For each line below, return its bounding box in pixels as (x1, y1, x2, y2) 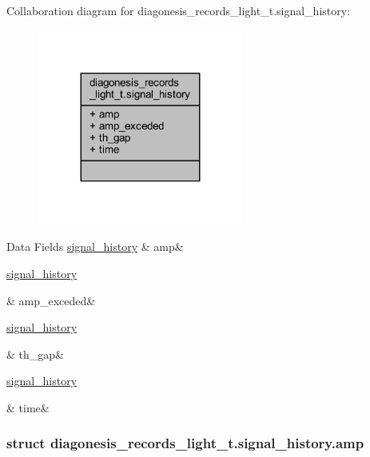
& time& (6, 399, 50, 415)
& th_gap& (6, 345, 64, 362)
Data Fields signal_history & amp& (6, 238, 184, 255)
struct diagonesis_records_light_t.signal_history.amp (6, 433, 364, 453)
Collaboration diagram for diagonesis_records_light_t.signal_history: (6, 2, 351, 18)
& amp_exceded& (6, 292, 96, 308)
